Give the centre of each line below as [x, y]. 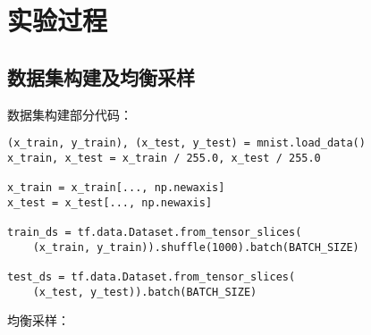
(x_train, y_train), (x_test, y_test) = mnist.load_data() [186, 143]
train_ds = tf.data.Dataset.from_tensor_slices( [155, 233]
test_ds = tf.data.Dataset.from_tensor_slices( [152, 277]
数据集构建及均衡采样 [101, 76]
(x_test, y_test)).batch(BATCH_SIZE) [145, 292]
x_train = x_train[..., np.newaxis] [116, 188]
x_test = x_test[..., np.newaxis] [110, 202]
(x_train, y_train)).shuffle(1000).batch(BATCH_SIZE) [196, 247]
